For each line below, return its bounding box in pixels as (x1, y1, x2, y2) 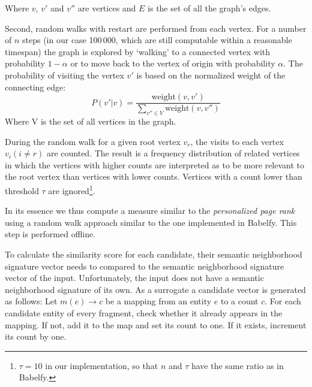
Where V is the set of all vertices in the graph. (5, 115, 176, 128)
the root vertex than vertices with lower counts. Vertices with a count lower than (5, 170, 302, 183)
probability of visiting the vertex (5, 68, 124, 81)
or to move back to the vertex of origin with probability (70, 57, 275, 69)
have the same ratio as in (191, 359, 284, 371)
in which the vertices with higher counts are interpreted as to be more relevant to (5, 158, 305, 171)
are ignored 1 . (48, 182, 95, 196)
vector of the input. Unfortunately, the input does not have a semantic (5, 271, 264, 284)
